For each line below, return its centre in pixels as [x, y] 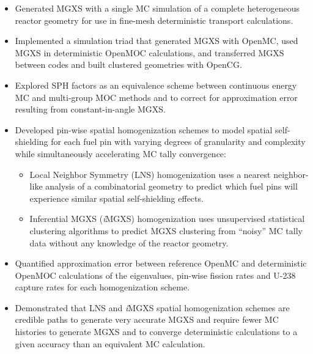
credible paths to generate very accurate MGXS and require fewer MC [147, 319]
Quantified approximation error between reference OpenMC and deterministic [161, 263]
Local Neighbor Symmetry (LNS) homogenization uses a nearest [150, 174]
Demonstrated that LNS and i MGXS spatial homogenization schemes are [152, 307]
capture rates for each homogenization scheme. [102, 287]
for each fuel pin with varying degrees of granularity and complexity [178, 142]
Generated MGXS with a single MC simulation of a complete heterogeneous [157, 8]
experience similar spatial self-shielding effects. [116, 198]
